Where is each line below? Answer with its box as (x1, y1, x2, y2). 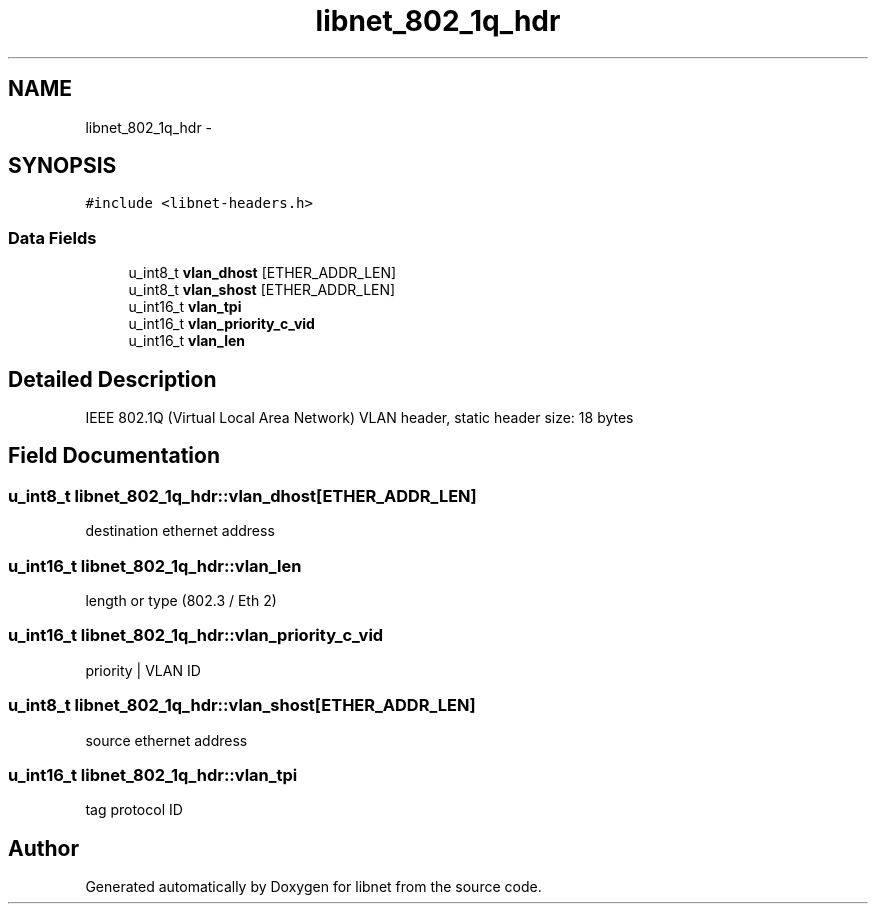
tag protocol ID (85, 801, 183, 819)
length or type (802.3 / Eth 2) (85, 592, 277, 609)
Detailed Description (8, 366, 217, 392)
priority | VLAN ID (85, 661, 201, 679)
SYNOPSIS (8, 153, 117, 179)
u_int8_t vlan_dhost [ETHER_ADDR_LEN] (128, 264, 397, 282)
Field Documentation (8, 443, 220, 469)
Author (8, 835, 79, 861)
